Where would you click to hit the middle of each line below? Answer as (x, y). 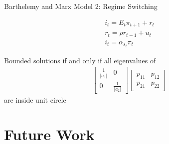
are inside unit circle (35, 100)
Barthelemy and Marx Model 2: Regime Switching (81, 6)
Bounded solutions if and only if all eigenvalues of (80, 60)
